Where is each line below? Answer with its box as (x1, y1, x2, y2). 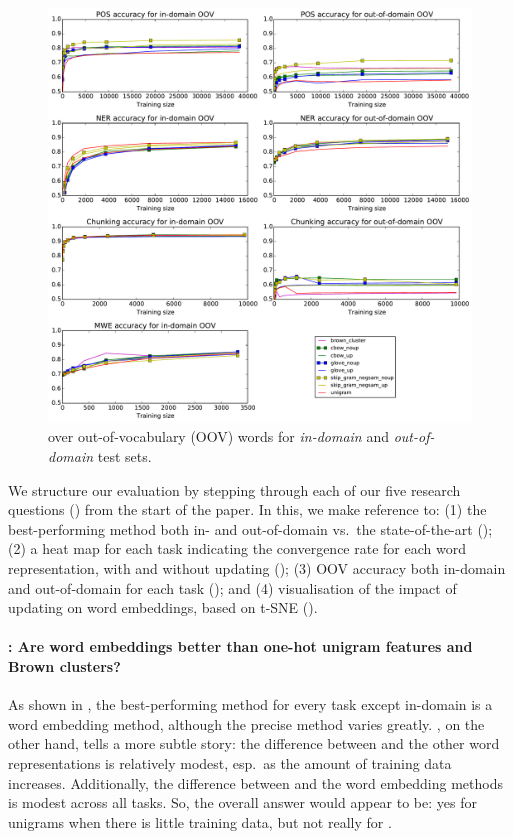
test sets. (97, 446, 152, 467)
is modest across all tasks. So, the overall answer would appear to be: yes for (8, 792, 477, 813)
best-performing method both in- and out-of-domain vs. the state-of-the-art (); (8, 518, 493, 539)
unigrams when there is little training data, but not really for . (8, 811, 392, 832)
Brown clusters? (8, 656, 121, 677)
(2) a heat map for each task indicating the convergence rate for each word (8, 538, 466, 559)
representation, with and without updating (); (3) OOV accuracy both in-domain (8, 558, 506, 579)
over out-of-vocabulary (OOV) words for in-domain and (48, 426, 389, 447)
